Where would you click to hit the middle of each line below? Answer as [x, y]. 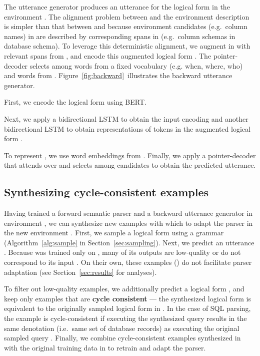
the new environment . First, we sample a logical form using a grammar [114, 233]
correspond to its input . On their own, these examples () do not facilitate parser [128, 262]
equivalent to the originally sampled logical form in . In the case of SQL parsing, [127, 308]
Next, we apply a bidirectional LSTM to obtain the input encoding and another [126, 118]
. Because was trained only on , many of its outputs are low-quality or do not [122, 252]
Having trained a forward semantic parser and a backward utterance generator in [128, 213]
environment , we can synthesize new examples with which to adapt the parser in [128, 223]
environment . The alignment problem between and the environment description [127, 16]
